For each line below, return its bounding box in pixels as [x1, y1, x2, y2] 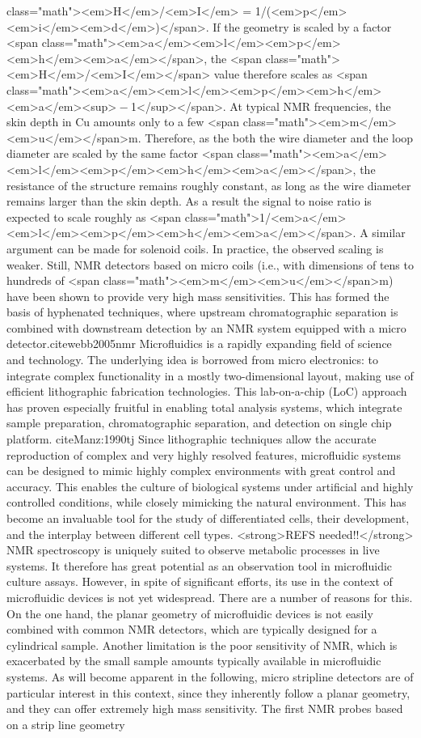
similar [372, 224, 406, 241]
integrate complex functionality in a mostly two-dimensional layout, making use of [6, 367, 414, 384]
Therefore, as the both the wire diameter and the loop [145, 129, 414, 146]
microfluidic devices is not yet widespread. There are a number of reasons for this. [6, 588, 413, 605]
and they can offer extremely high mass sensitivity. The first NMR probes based [6, 700, 403, 717]
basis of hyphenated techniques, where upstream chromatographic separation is [6, 303, 398, 320]
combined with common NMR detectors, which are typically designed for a [6, 621, 377, 638]
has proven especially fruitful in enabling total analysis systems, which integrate [6, 398, 402, 415]
